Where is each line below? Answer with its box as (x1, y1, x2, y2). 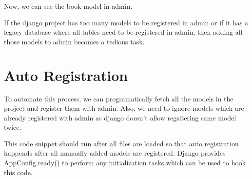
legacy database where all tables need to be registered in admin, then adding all (4, 27, 243, 37)
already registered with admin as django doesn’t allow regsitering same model (4, 112, 236, 122)
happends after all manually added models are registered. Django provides (4, 148, 226, 158)
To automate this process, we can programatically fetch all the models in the (4, 93, 233, 103)
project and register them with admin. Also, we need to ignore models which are (4, 103, 244, 113)
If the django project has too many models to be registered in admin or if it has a (4, 17, 248, 27)
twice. (4, 122, 21, 132)
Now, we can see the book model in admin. (4, 1, 133, 11)
